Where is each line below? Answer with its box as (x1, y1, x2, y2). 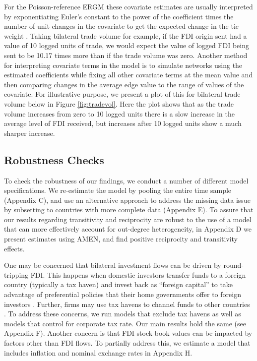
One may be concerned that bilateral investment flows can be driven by (4, 260, 221, 270)
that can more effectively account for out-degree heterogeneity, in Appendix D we (4, 224, 252, 234)
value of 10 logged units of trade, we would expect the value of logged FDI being (4, 40, 249, 51)
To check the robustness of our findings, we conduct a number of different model (4, 175, 249, 185)
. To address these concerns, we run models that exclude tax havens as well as (4, 308, 241, 319)
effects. (4, 243, 25, 253)
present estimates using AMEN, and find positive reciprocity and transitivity (4, 234, 238, 244)
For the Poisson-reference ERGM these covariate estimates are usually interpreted (4, 1, 253, 11)
